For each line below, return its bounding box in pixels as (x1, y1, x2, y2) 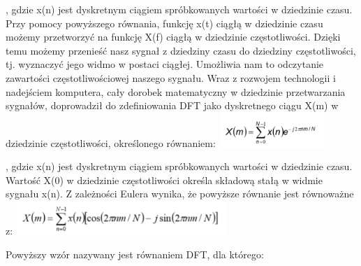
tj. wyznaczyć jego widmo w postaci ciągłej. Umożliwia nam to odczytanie (6, 57, 324, 71)
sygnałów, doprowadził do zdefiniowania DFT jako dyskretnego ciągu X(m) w (6, 98, 339, 113)
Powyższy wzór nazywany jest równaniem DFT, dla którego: (6, 246, 264, 261)
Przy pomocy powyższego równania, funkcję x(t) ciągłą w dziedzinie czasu (6, 15, 323, 30)
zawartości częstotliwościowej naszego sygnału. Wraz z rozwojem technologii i (6, 70, 336, 85)
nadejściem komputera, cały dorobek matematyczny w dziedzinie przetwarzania (6, 84, 346, 99)
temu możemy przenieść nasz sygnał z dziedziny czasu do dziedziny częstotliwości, (6, 43, 356, 57)
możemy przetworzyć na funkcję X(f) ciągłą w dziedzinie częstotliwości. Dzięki (6, 29, 341, 44)
